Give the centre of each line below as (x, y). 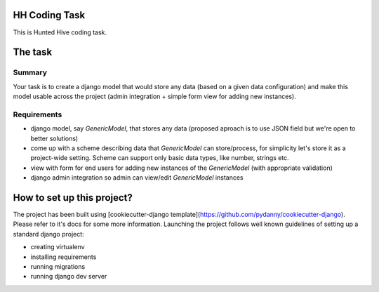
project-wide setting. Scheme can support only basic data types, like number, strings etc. (160, 158)
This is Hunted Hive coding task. (60, 32)
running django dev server (69, 277)
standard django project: (48, 234)
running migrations (58, 267)
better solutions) (54, 138)
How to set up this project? (73, 198)
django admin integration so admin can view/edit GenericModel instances (137, 178)
